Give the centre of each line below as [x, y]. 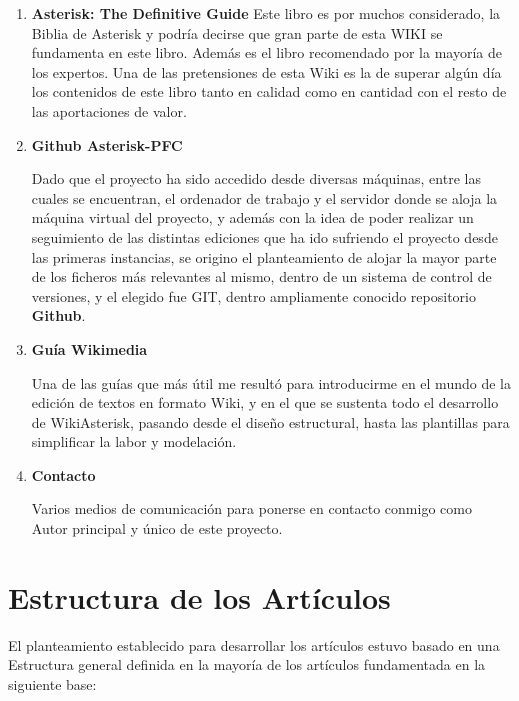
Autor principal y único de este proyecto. [157, 528]
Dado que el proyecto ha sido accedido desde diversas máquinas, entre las [256, 178]
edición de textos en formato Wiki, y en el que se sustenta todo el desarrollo [265, 402]
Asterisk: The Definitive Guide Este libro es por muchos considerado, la [266, 13]
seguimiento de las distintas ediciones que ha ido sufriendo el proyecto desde [264, 236]
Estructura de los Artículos [199, 596]
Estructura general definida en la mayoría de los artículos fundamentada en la [247, 664]
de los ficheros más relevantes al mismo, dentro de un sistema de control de [261, 276]
